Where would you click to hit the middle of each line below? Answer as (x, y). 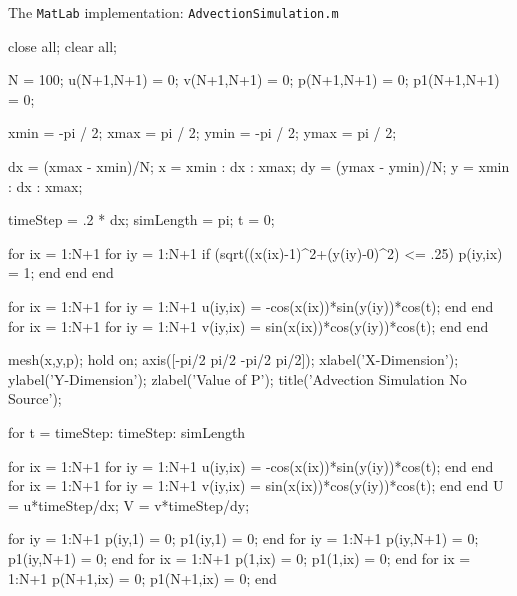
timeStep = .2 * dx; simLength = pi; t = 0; (141, 219)
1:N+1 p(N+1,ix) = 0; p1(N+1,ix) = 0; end (142, 577)
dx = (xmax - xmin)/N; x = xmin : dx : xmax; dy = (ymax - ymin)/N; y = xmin (259, 166)
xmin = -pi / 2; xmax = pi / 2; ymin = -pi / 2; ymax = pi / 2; (202, 132)
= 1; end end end (61, 272)
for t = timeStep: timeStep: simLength (127, 431)
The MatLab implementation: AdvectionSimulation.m (173, 12)
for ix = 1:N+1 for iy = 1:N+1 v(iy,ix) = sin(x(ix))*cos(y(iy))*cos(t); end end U (256, 485)
